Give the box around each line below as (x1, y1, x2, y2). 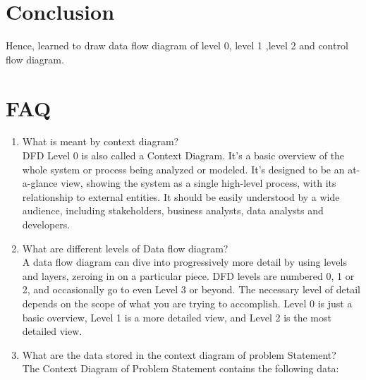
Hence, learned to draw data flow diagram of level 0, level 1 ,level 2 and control (6, 38, 348, 53)
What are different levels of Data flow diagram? (22, 240, 228, 255)
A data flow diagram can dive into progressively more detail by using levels (22, 255, 347, 269)
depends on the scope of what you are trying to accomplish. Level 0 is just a (22, 295, 353, 310)
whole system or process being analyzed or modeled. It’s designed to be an (22, 161, 345, 176)
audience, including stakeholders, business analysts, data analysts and (22, 203, 324, 218)
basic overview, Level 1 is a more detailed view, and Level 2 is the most (22, 309, 331, 324)
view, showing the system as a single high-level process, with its (61, 176, 336, 190)
